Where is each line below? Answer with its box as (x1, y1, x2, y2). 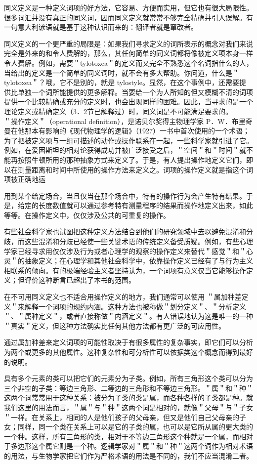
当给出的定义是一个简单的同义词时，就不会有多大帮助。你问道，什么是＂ (4, 67, 239, 78)
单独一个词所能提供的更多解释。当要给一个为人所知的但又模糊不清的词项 (17, 86, 253, 97)
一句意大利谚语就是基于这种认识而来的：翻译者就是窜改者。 (4, 22, 198, 32)
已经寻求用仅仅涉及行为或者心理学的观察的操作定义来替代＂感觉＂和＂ (17, 246, 246, 256)
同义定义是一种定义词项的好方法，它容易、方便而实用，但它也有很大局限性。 (4, 2, 253, 12)
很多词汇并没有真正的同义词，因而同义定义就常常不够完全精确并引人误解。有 (4, 12, 253, 22)
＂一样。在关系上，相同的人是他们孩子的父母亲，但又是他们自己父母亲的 (4, 412, 239, 422)
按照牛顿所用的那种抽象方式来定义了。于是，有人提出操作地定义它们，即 (17, 154, 253, 165)
